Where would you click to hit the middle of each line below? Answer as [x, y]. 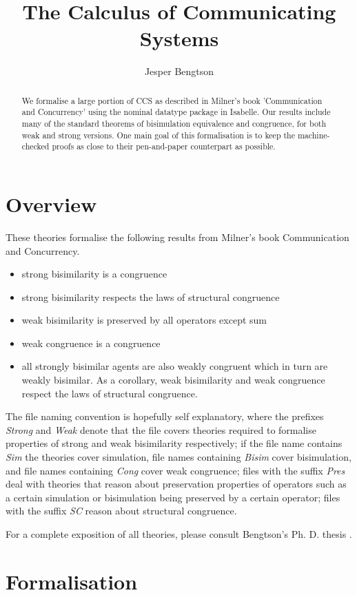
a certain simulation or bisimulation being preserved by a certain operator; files [173, 497]
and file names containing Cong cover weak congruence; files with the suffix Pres [175, 470]
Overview [51, 203]
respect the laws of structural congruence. [110, 393]
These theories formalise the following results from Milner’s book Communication [177, 237]
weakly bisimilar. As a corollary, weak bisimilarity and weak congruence [173, 380]
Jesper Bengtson [179, 71]
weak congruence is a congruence [91, 343]
